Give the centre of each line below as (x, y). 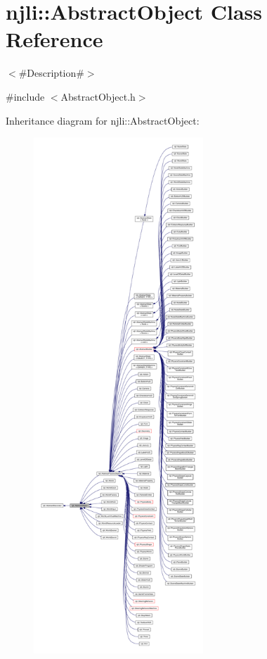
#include (25, 96)
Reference (54, 39)
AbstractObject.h (98, 96)
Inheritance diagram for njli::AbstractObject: (103, 120)
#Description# (51, 73)
